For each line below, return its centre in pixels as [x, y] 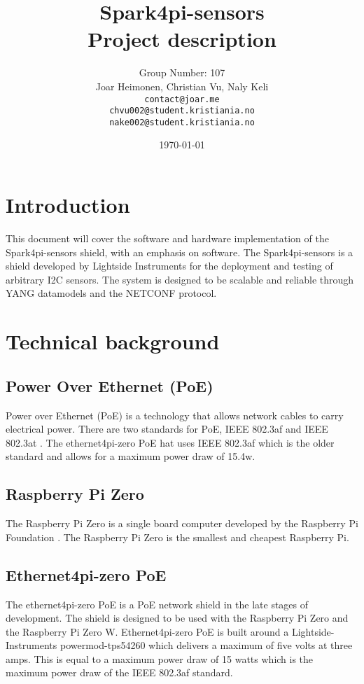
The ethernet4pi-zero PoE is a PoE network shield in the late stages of [157, 604]
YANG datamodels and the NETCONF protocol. [111, 293]
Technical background [113, 341]
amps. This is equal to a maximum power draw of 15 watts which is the [160, 658]
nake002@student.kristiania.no [182, 122]
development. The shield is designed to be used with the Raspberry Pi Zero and [177, 618]
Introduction [68, 205]
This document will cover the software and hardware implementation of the [167, 238]
